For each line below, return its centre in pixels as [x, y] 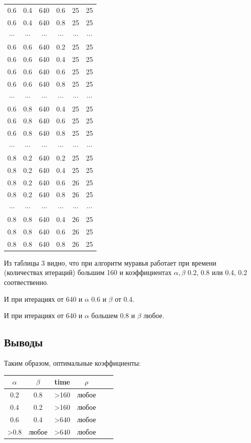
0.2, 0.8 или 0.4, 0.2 [217, 272]
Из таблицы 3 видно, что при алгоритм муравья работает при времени [110, 262]
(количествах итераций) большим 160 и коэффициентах [88, 272]
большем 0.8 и [113, 315]
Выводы [24, 342]
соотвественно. [26, 282]
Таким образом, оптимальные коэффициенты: [73, 363]
